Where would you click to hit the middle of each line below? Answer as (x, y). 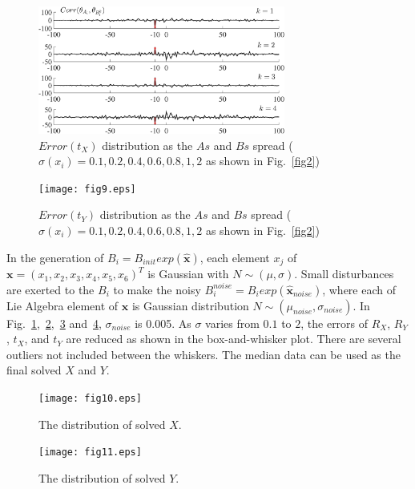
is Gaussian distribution (190, 305)
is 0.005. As (163, 323)
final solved (34, 370)
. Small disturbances (344, 274)
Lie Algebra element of (62, 305)
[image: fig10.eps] (90, 399)
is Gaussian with (188, 274)
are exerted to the (50, 289)
